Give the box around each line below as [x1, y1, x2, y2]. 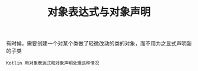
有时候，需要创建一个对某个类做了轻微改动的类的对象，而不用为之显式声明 [6, 40, 187, 47]
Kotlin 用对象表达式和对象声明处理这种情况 [6, 60, 100, 66]
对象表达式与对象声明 [47, 5, 151, 19]
